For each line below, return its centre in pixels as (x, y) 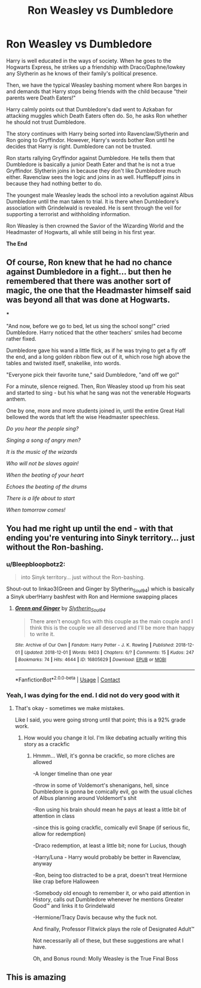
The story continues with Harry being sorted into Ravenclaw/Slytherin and (98, 134)
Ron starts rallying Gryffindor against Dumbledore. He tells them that (91, 158)
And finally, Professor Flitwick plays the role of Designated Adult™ (113, 929)
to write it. (42, 634)
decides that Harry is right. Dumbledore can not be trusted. (79, 146)
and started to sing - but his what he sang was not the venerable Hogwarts (98, 392)
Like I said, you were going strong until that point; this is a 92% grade (100, 720)
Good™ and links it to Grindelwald (74, 905)
